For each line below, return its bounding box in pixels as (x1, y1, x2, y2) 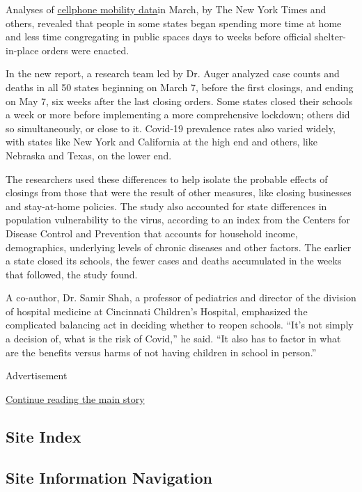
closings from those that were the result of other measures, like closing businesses (6, 185, 352, 200)
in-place (6, 42, 39, 57)
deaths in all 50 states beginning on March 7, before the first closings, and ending (6, 79, 354, 94)
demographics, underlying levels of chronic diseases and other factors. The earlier (6, 239, 352, 254)
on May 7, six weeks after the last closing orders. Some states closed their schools (6, 93, 353, 108)
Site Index (6, 425, 81, 447)
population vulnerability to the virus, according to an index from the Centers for (6, 212, 350, 227)
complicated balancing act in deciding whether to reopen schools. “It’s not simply (6, 317, 354, 332)
